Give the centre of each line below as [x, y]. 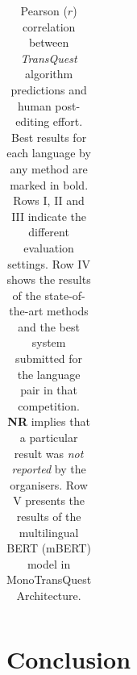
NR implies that [49, 421]
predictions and [49, 89]
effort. [68, 121]
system [49, 342]
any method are [49, 168]
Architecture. [49, 595]
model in [49, 563]
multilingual [49, 532]
